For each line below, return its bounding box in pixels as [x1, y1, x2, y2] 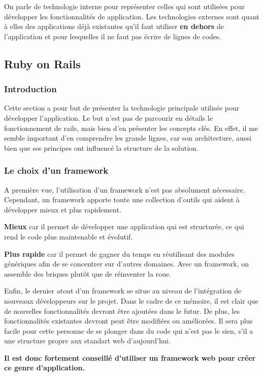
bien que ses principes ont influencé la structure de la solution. [4, 142, 199, 153]
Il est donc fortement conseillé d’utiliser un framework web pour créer [4, 352, 256, 363]
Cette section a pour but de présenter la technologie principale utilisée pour [4, 102, 240, 113]
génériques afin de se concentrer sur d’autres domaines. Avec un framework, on [4, 258, 249, 269]
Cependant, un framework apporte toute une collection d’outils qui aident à [4, 194, 240, 205]
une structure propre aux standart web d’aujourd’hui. [4, 335, 171, 346]
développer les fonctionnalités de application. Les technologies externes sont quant [4, 11, 259, 21]
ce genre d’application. [4, 362, 85, 373]
